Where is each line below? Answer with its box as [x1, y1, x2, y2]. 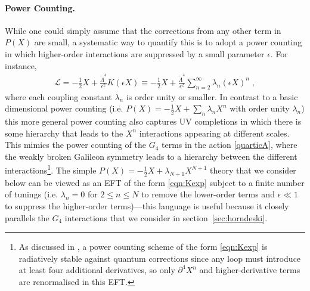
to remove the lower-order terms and [141, 188, 275, 200]
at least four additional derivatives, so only [18, 264, 175, 276]
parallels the [5, 211, 49, 224]
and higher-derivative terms [199, 264, 300, 276]
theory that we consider [210, 164, 296, 177]
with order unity [230, 102, 290, 114]
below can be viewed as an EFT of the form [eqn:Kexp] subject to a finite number [5, 176, 305, 188]
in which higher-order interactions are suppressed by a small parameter [5, 47, 265, 60]
